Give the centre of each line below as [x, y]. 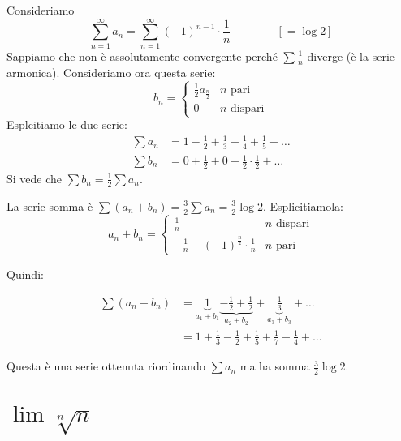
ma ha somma [275, 366]
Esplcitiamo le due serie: [67, 124]
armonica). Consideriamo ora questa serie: [111, 72]
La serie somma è [50, 206]
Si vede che [34, 178]
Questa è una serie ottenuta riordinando [106, 366]
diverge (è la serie [351, 56]
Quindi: [25, 274]
